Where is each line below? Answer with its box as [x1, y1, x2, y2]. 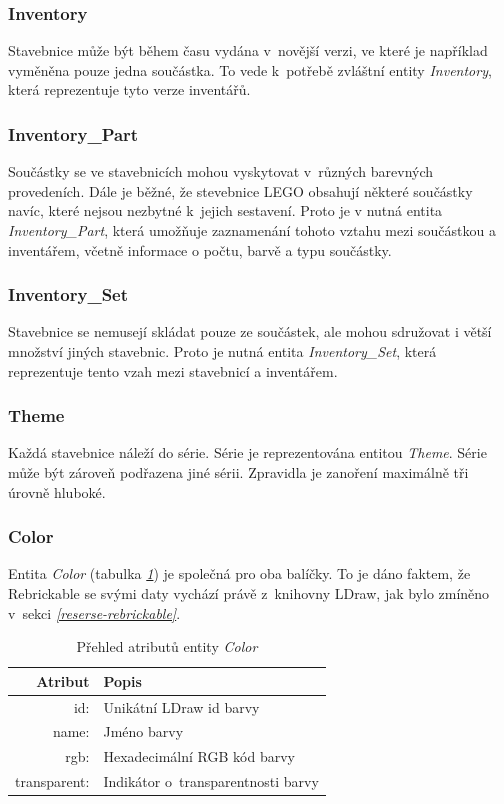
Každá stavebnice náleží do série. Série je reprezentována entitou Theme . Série [8, 442, 487, 463]
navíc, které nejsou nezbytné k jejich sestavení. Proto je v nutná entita [8, 200, 443, 221]
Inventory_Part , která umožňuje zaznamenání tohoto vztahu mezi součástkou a [8, 220, 496, 240]
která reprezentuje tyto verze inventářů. [8, 79, 251, 100]
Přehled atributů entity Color [76, 636, 258, 657]
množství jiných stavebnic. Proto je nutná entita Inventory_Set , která [8, 341, 437, 361]
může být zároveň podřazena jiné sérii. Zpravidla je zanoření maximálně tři [8, 462, 469, 482]
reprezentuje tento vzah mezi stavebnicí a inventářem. [8, 360, 338, 381]
